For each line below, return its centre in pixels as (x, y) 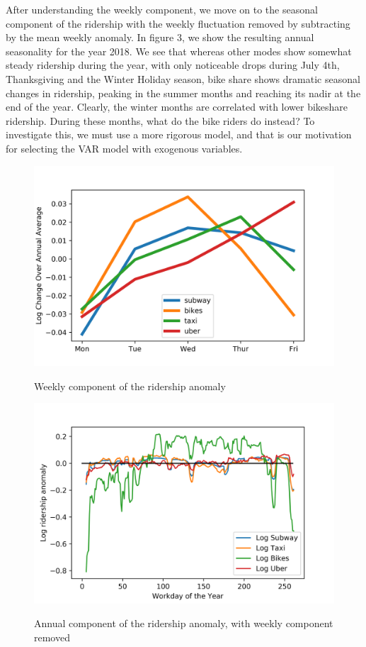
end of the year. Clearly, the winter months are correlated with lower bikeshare (177, 107)
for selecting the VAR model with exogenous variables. (124, 148)
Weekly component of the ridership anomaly (130, 386)
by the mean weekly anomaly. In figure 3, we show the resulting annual (160, 37)
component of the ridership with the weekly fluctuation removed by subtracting (178, 23)
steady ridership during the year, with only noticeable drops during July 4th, (173, 65)
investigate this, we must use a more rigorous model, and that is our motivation (179, 134)
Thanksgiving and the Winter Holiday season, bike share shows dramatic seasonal (183, 78)
